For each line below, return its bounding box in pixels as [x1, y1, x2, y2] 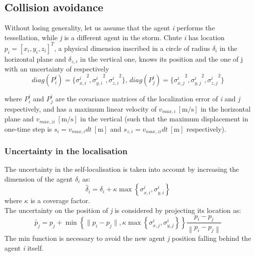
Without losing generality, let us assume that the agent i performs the [4, 23, 215, 33]
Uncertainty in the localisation [4, 144, 127, 157]
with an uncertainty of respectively [4, 64, 109, 74]
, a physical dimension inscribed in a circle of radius [54, 43, 210, 53]
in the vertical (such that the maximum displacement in [80, 114, 248, 124]
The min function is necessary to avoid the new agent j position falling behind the [4, 233, 251, 243]
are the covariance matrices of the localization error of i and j [55, 93, 240, 103]
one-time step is [4, 123, 52, 134]
